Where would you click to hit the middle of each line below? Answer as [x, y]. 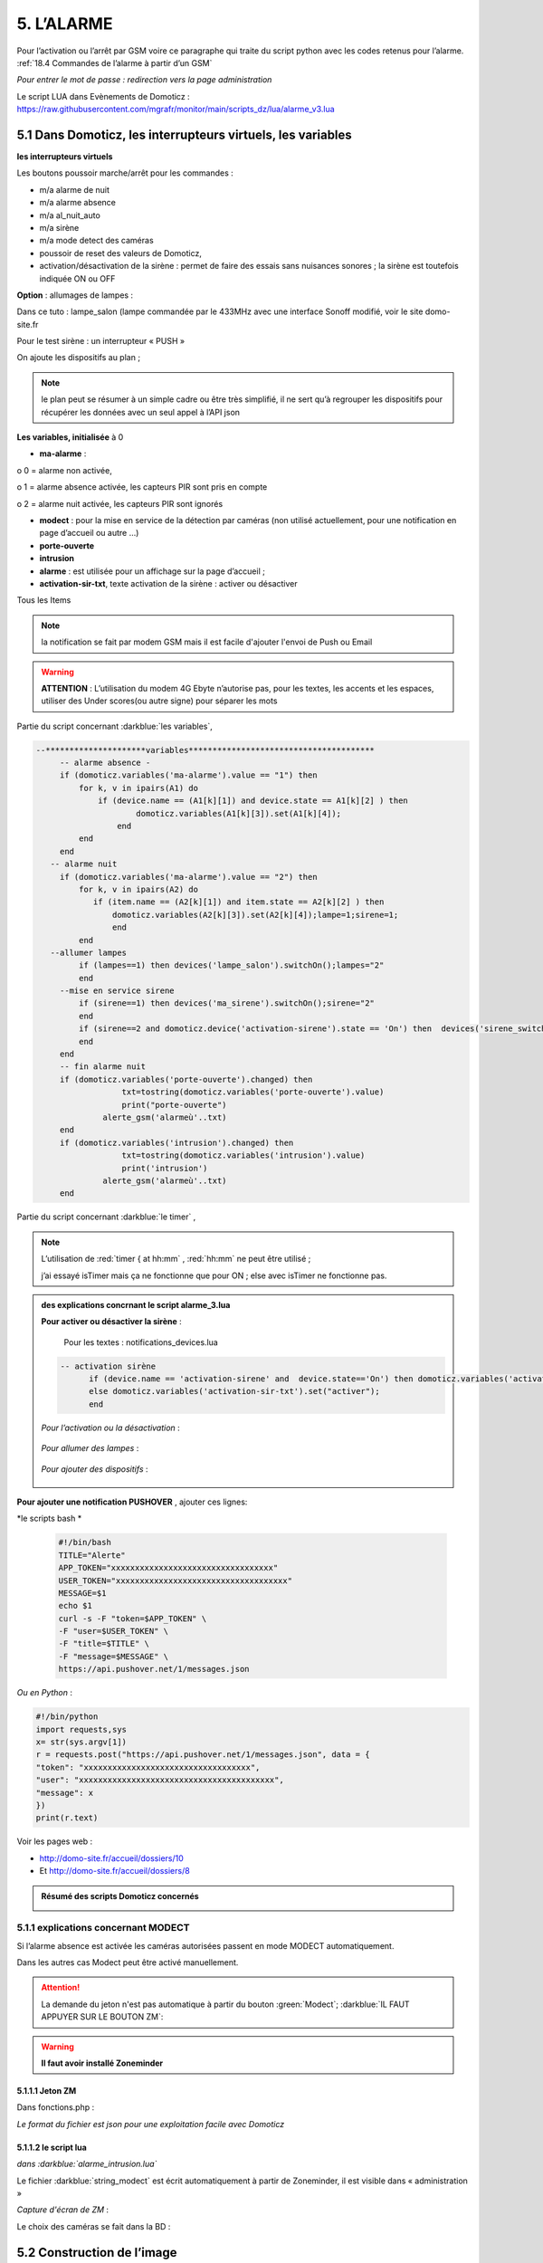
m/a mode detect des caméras [96, 241]
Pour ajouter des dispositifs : [95, 1469]
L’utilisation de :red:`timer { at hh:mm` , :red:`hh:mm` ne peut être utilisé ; [176, 1259]
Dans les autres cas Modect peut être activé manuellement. [128, 1962]
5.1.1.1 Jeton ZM [47, 2091]
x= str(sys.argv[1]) [81, 1742]
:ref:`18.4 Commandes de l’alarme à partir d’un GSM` [114, 62]
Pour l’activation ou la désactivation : [110, 1428]
